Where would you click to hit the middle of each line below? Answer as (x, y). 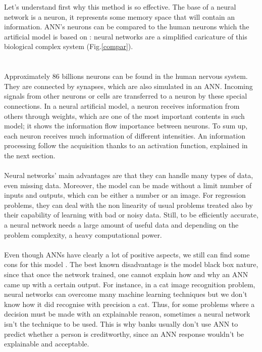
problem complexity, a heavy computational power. (83, 234)
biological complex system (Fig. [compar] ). (69, 46)
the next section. (30, 155)
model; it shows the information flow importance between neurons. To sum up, (126, 126)
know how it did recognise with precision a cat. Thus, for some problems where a (129, 304)
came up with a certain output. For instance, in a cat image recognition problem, (130, 284)
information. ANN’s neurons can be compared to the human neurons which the (127, 27)
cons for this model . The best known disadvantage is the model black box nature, (131, 264)
